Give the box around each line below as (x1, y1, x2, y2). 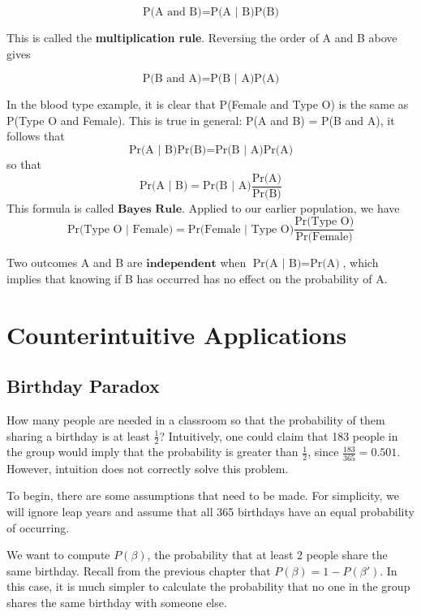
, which (342, 254, 379, 271)
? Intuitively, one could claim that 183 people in (159, 427, 398, 444)
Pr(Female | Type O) (187, 223, 294, 235)
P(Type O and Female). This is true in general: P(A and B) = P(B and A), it (6, 111, 395, 128)
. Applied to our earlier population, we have (182, 199, 400, 216)
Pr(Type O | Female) (67, 223, 174, 235)
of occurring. (6, 519, 70, 536)
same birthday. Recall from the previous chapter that (6, 562, 271, 579)
